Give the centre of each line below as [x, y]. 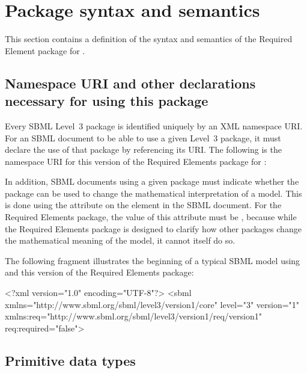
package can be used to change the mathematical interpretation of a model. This [153, 193]
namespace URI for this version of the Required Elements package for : [136, 161]
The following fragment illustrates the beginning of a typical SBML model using [153, 260]
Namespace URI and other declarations [130, 83]
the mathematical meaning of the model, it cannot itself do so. [120, 240]
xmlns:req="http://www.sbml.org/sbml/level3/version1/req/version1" [133, 316]
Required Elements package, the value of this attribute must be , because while [151, 217]
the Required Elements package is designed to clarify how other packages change [153, 228]
